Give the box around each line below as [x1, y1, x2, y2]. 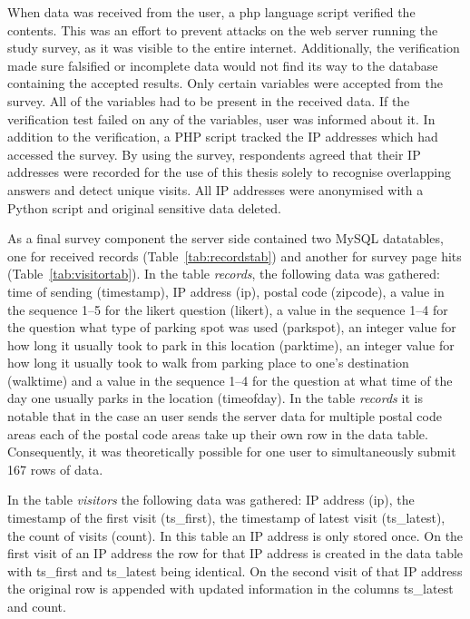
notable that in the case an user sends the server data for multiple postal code [7, 407, 442, 426]
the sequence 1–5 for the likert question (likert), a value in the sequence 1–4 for [7, 300, 448, 319]
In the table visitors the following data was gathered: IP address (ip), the [7, 490, 415, 509]
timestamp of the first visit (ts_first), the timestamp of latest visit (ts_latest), [7, 508, 446, 527]
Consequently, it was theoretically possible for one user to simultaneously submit [7, 442, 456, 461]
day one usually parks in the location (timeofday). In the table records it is [7, 388, 423, 408]
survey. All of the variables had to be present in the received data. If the [7, 91, 410, 110]
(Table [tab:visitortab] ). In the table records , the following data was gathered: [7, 264, 440, 283]
